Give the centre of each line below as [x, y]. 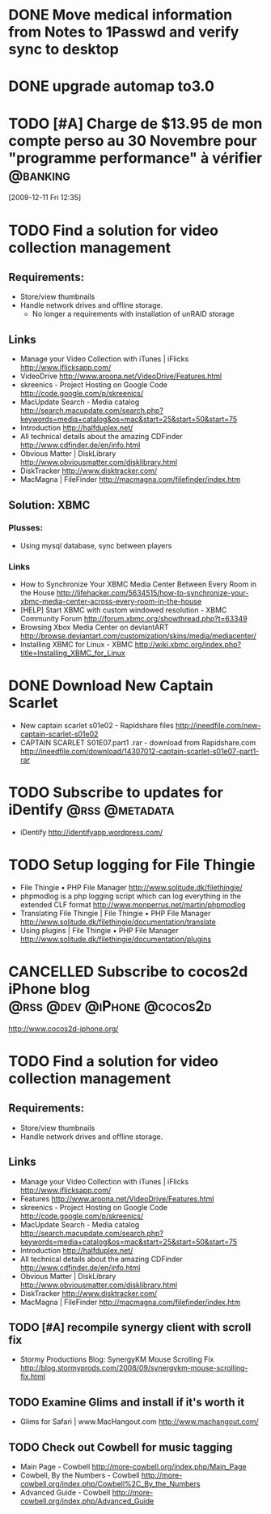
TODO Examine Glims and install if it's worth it [127, 1402]
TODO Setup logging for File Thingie [132, 865]
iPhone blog [49, 989]
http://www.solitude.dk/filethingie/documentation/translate [118, 922]
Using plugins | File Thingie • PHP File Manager [100, 930]
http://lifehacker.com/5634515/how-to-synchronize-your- [152, 593]
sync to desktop [64, 49]
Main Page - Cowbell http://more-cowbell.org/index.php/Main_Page [133, 1467]
